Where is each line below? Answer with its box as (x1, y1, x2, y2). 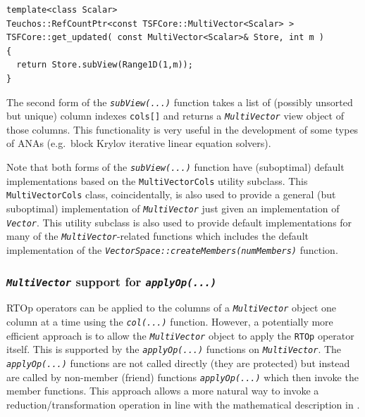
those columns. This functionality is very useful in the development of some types (6, 122, 359, 136)
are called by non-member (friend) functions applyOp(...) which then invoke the (6, 369, 359, 384)
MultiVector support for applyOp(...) (6, 272, 217, 290)
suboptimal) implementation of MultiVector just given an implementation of (6, 201, 340, 216)
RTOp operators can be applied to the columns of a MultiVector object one (6, 300, 337, 315)
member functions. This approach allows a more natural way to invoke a (6, 383, 319, 398)
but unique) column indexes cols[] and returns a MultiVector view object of (6, 108, 344, 123)
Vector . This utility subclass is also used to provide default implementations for (6, 214, 352, 229)
